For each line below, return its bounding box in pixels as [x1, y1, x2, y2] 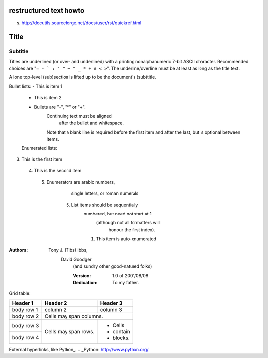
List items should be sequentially [71, 202, 138, 208]
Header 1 [12, 299, 34, 306]
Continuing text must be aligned [46, 113, 112, 119]
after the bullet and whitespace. [59, 120, 124, 126]
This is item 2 [34, 95, 62, 101]
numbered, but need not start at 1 [83, 211, 152, 216]
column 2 [44, 306, 67, 313]
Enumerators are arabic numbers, [46, 179, 115, 185]
